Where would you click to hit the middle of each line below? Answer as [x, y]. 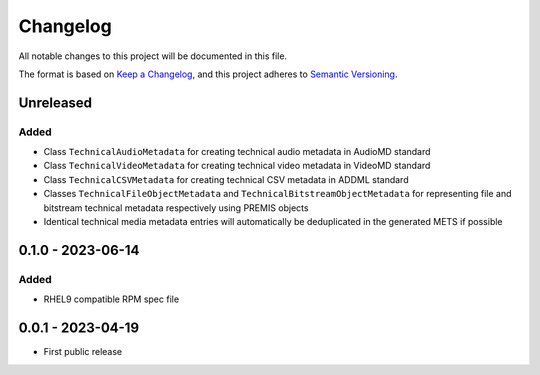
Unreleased [55, 102]
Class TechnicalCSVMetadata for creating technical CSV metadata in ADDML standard [226, 179]
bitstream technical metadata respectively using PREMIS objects [176, 207]
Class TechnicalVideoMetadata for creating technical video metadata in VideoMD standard [237, 166]
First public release [83, 352]
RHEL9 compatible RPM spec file [111, 299]
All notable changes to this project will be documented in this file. [153, 56]
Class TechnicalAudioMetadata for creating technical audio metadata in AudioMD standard [237, 152]
